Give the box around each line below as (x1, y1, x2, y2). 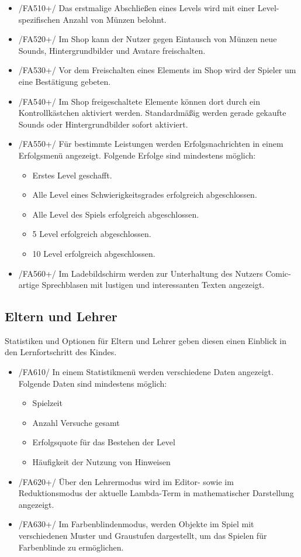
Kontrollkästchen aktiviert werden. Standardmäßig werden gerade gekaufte (18, 106, 286, 119)
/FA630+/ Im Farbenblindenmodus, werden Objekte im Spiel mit (18, 518, 254, 530)
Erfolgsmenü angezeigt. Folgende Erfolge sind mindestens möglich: (18, 149, 256, 161)
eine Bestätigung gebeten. (18, 75, 111, 87)
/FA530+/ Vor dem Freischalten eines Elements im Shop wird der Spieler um (18, 64, 296, 76)
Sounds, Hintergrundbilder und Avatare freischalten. (18, 44, 206, 56)
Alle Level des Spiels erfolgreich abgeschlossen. (32, 208, 199, 220)
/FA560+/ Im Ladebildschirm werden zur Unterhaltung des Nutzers (18, 267, 263, 279)
